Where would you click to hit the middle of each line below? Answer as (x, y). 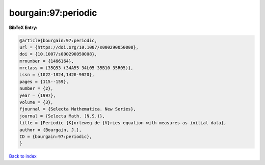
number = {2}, (36, 89)
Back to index (23, 156)
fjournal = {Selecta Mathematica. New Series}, (78, 109)
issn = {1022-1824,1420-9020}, (57, 75)
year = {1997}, (38, 95)
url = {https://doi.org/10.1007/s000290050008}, (79, 47)
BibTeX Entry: (23, 27)
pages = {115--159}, (44, 82)
